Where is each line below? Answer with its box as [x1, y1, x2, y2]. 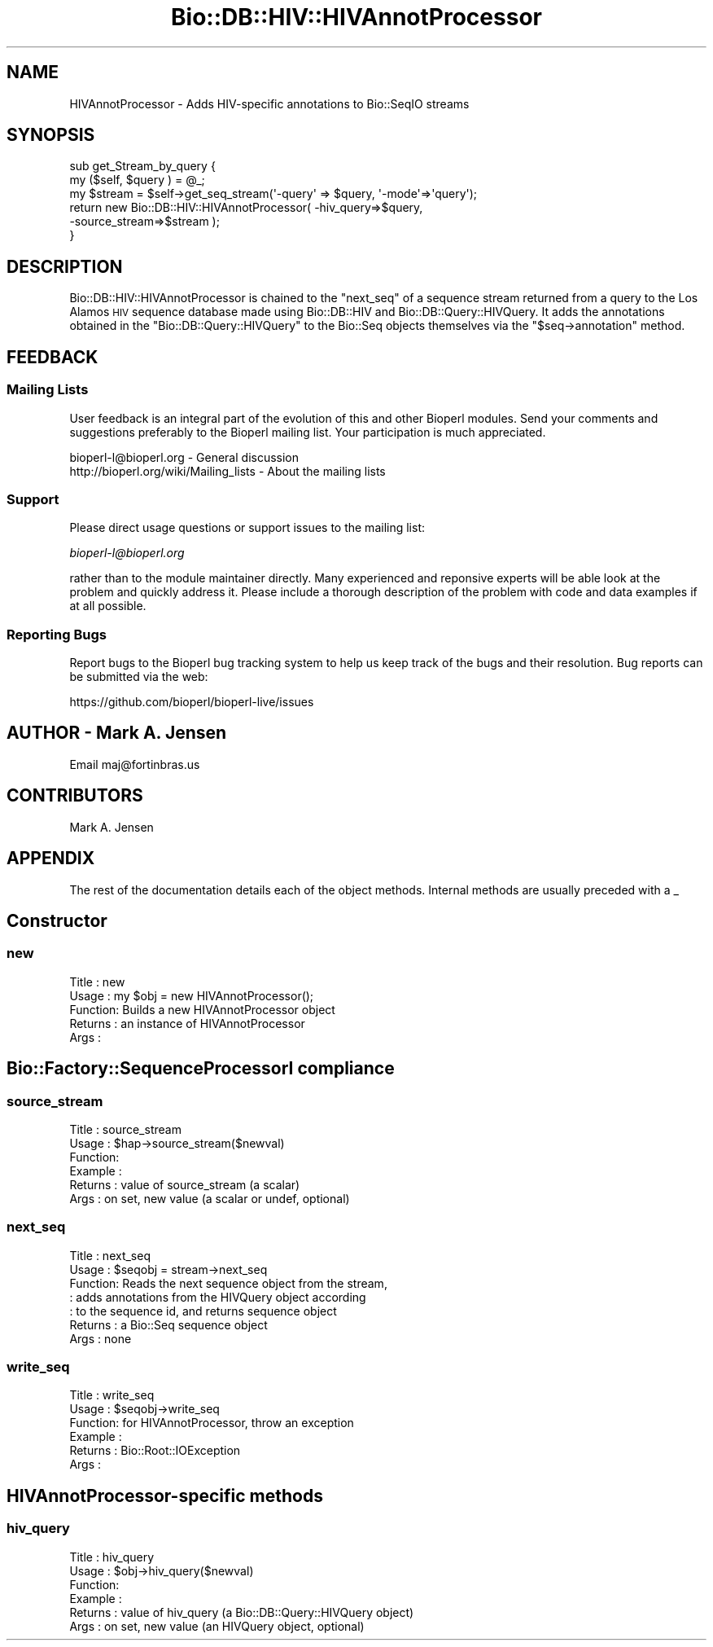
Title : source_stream [69, 1122, 182, 1136]
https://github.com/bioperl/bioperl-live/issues [69, 695, 314, 709]
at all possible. [69, 599, 147, 613]
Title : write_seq [69, 1388, 155, 1403]
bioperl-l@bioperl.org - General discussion [69, 450, 300, 464]
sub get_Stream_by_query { [69, 159, 216, 173]
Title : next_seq [69, 1248, 151, 1263]
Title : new [69, 974, 125, 989]
